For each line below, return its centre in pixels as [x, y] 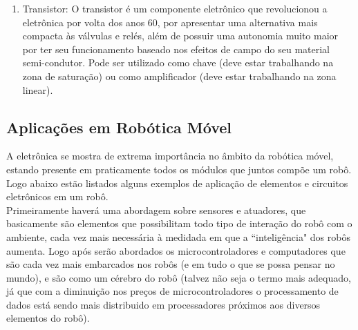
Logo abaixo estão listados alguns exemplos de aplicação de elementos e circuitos [177, 183]
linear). [38, 89]
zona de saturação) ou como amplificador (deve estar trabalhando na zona [179, 76]
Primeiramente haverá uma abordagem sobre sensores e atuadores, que [156, 210]
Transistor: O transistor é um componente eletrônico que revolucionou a [175, 8]
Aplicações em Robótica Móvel [119, 127]
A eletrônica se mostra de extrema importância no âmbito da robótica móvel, [170, 156]
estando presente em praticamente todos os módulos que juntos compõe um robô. [179, 169]
